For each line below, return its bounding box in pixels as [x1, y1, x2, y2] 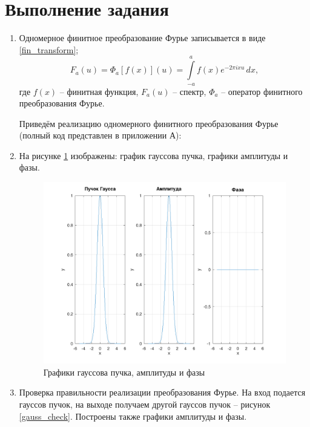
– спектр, [173, 85, 206, 97]
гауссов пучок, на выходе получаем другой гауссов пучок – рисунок [19, 397, 271, 410]
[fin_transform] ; [19, 43, 79, 56]
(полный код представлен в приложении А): [19, 129, 182, 142]
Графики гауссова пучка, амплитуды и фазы [43, 365, 205, 378]
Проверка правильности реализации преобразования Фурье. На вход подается [19, 386, 306, 399]
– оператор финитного [221, 85, 303, 97]
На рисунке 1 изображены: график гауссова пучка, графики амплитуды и [19, 149, 288, 161]
